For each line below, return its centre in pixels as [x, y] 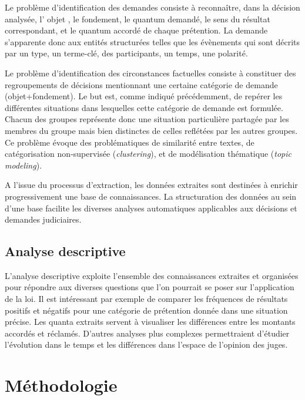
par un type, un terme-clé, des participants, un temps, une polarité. [126, 53]
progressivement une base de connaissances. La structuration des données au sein [151, 196]
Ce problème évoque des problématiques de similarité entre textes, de [130, 142]
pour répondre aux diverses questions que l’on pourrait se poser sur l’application [150, 287]
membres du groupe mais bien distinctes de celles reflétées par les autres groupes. [151, 130]
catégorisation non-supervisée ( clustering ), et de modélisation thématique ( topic [148, 154]
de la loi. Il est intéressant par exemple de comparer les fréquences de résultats [146, 299]
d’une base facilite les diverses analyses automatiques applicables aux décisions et [151, 208]
